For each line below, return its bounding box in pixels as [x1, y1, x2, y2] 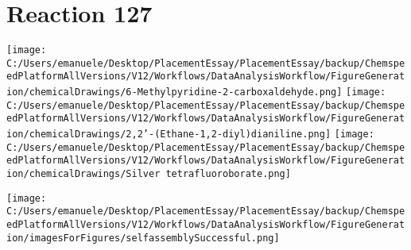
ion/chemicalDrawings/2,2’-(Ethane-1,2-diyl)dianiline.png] [6, 129, 332, 140]
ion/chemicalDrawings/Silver [6, 168, 161, 180]
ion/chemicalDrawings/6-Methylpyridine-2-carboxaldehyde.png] [6, 87, 343, 98]
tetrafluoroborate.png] [165, 168, 291, 180]
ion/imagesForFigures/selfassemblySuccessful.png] [6, 232, 280, 244]
